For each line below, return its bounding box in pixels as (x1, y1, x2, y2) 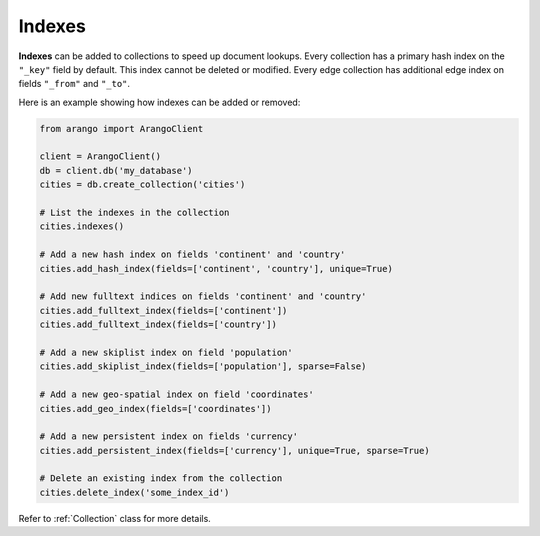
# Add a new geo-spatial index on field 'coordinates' (39, 389, 314, 400)
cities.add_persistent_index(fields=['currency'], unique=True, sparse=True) (39, 445, 430, 456)
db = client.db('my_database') (39, 165, 194, 176)
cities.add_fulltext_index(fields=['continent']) (39, 305, 288, 316)
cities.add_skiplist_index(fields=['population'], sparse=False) (39, 361, 367, 372)
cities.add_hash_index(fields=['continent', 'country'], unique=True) (39, 263, 394, 274)
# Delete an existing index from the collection (39, 473, 283, 484)
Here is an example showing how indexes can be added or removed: (18, 96, 301, 108)
